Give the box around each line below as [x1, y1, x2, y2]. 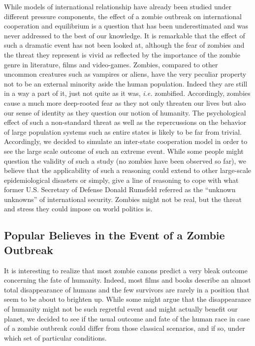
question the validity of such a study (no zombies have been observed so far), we [4, 155, 247, 166]
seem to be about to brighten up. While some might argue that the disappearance [4, 294, 252, 304]
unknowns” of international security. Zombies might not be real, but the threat [4, 194, 242, 204]
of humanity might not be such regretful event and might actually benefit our [4, 304, 238, 314]
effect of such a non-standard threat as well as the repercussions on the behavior [4, 117, 247, 127]
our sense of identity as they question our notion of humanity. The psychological [4, 107, 246, 117]
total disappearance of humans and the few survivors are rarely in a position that [4, 284, 250, 294]
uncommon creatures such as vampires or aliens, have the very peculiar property [4, 69, 247, 79]
